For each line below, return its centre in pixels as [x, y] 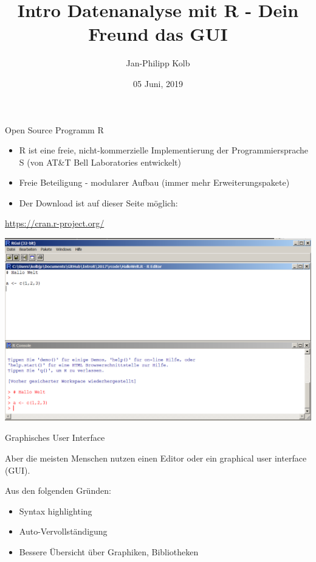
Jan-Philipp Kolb [158, 63]
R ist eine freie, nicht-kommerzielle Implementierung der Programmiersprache [164, 150]
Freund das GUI [158, 34]
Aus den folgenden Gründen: [58, 490]
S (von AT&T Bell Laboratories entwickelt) [100, 162]
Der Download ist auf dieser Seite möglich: [98, 202]
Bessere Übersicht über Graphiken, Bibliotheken [109, 551]
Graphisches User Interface [55, 437]
